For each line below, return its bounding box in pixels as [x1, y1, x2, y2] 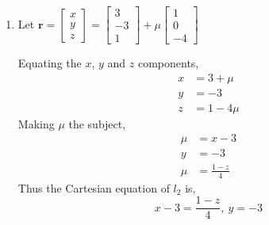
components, [137, 55, 199, 71]
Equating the [17, 55, 82, 71]
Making [17, 115, 55, 132]
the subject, [68, 115, 126, 132]
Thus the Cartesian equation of [17, 179, 170, 196]
